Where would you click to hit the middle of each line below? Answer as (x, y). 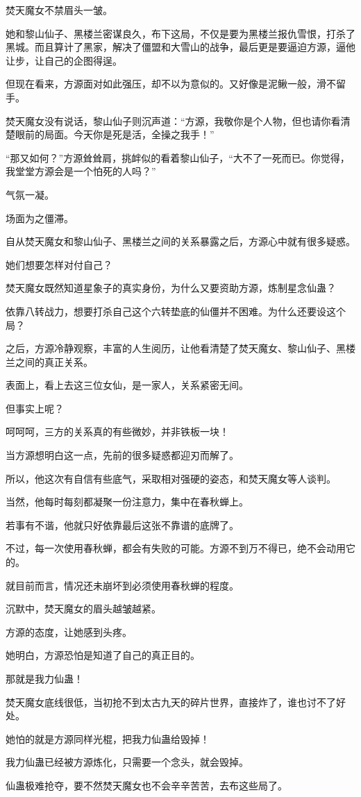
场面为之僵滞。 (40, 218)
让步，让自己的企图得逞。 (64, 60)
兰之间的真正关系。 (49, 361)
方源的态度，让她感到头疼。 (69, 631)
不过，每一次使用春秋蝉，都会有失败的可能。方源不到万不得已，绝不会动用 (176, 548)
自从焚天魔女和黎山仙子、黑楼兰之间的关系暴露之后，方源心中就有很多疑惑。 (180, 241)
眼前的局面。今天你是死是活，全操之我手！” (115, 134)
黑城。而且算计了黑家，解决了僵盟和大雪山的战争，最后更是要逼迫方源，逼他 (180, 47)
